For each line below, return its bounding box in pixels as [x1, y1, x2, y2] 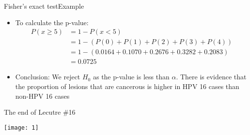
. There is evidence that [176, 72, 247, 82]
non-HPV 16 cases [15, 90, 70, 101]
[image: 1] [4, 124, 39, 131]
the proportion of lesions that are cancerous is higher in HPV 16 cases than [15, 81, 239, 91]
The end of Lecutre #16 [4, 107, 76, 117]
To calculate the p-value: [15, 17, 89, 27]
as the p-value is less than [93, 72, 170, 82]
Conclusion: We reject [15, 72, 80, 82]
